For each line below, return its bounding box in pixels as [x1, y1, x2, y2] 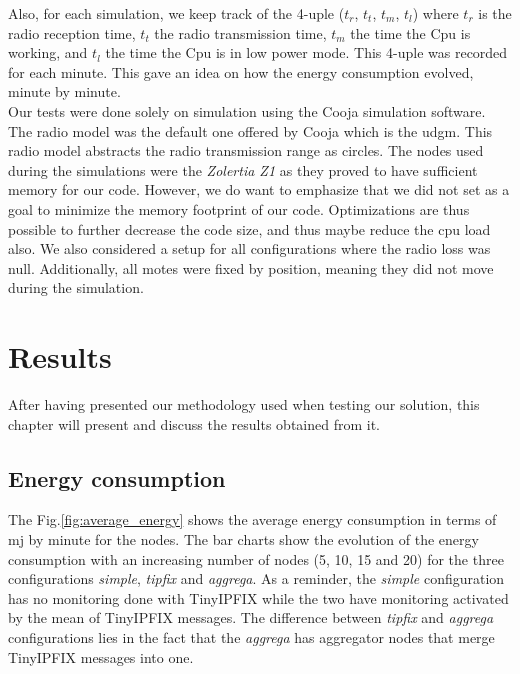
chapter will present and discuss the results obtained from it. [8, 413, 381, 434]
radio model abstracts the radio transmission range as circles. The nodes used [8, 140, 484, 161]
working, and [8, 42, 88, 63]
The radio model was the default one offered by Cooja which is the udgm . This [8, 120, 493, 141]
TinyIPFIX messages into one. [8, 646, 194, 667]
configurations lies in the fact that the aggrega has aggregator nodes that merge [8, 626, 495, 647]
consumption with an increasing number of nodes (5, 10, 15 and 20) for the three [8, 548, 504, 569]
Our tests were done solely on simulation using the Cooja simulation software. [8, 100, 486, 121]
